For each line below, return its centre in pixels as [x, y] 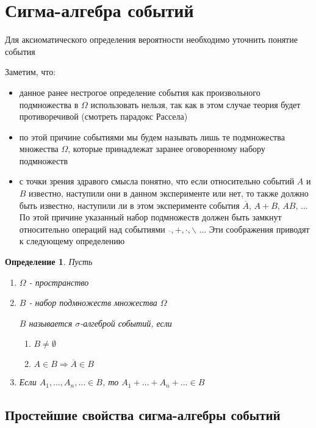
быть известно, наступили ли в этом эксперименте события [129, 205]
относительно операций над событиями [92, 229]
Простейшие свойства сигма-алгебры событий [143, 415]
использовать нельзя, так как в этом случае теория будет [196, 104]
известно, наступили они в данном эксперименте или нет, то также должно [169, 193]
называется [51, 323]
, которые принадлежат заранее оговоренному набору [167, 149]
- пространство [59, 282]
